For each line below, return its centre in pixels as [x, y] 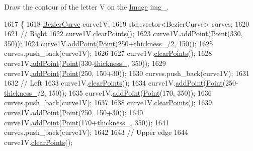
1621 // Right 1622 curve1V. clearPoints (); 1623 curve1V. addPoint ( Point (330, [123, 33]
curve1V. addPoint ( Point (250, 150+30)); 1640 [74, 112]
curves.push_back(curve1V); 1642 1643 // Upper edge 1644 [96, 132]
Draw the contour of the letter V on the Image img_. [87, 7]
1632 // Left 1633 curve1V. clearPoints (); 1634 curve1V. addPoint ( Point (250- [121, 83]
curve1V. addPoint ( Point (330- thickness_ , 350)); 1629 [85, 63]
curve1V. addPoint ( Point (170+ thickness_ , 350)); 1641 [87, 122]
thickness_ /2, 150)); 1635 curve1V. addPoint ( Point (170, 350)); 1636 [108, 92]
